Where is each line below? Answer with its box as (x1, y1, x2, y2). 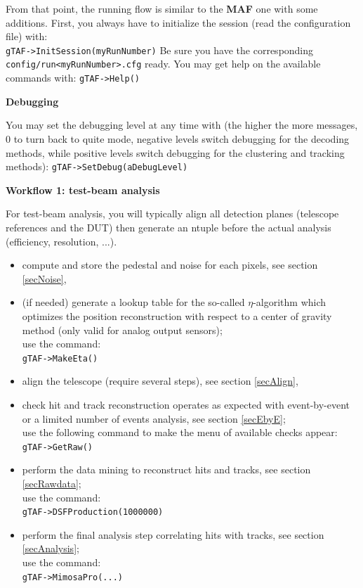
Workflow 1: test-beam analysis (6, 182, 160, 197)
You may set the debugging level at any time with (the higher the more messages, (6, 117, 358, 132)
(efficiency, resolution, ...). (6, 234, 117, 248)
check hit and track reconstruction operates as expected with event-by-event (22, 397, 350, 411)
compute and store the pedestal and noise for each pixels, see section (22, 257, 318, 272)
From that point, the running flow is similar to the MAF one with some (6, 1, 318, 15)
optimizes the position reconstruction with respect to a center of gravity (22, 308, 332, 323)
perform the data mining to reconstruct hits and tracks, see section (22, 462, 311, 477)
